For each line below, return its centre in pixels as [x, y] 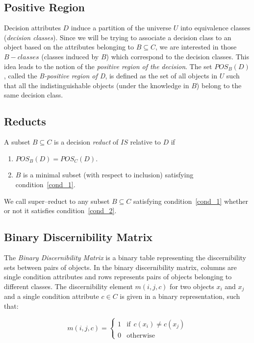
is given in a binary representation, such [180, 296]
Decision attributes [32, 28]
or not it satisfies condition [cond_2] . [60, 210]
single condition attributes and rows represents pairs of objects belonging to [118, 277]
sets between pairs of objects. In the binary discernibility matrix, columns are [120, 267]
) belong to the [219, 85]
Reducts [25, 121]
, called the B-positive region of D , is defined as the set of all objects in [111, 76]
